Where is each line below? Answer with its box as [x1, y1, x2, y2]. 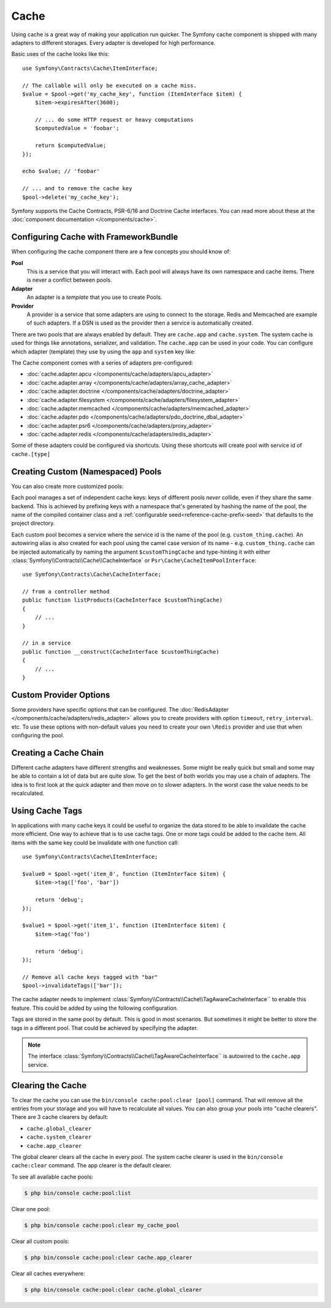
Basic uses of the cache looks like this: [11, 50, 110, 58]
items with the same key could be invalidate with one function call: [11, 838, 179, 846]
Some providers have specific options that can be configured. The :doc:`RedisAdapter [11, 706, 229, 713]
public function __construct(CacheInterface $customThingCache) [22, 648, 220, 655]
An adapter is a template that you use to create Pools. [26, 293, 162, 301]
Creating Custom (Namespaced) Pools [11, 466, 162, 477]
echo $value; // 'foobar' [22, 168, 101, 175]
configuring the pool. [11, 732, 64, 739]
